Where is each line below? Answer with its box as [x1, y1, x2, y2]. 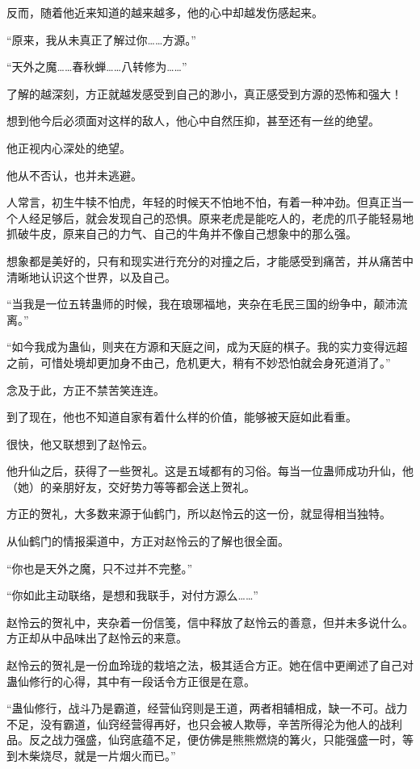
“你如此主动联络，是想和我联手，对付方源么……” [6, 587, 258, 604]
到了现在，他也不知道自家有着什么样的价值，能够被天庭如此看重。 [6, 408, 357, 425]
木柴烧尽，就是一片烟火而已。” [17, 747, 176, 763]
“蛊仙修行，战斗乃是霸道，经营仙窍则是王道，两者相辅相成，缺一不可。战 [6, 700, 397, 717]
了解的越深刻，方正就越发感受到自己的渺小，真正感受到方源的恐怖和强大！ [6, 85, 402, 102]
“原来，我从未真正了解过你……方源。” [6, 31, 196, 48]
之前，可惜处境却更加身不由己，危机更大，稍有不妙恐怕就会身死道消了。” [6, 353, 391, 370]
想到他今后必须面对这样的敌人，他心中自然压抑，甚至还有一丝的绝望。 [6, 112, 380, 129]
